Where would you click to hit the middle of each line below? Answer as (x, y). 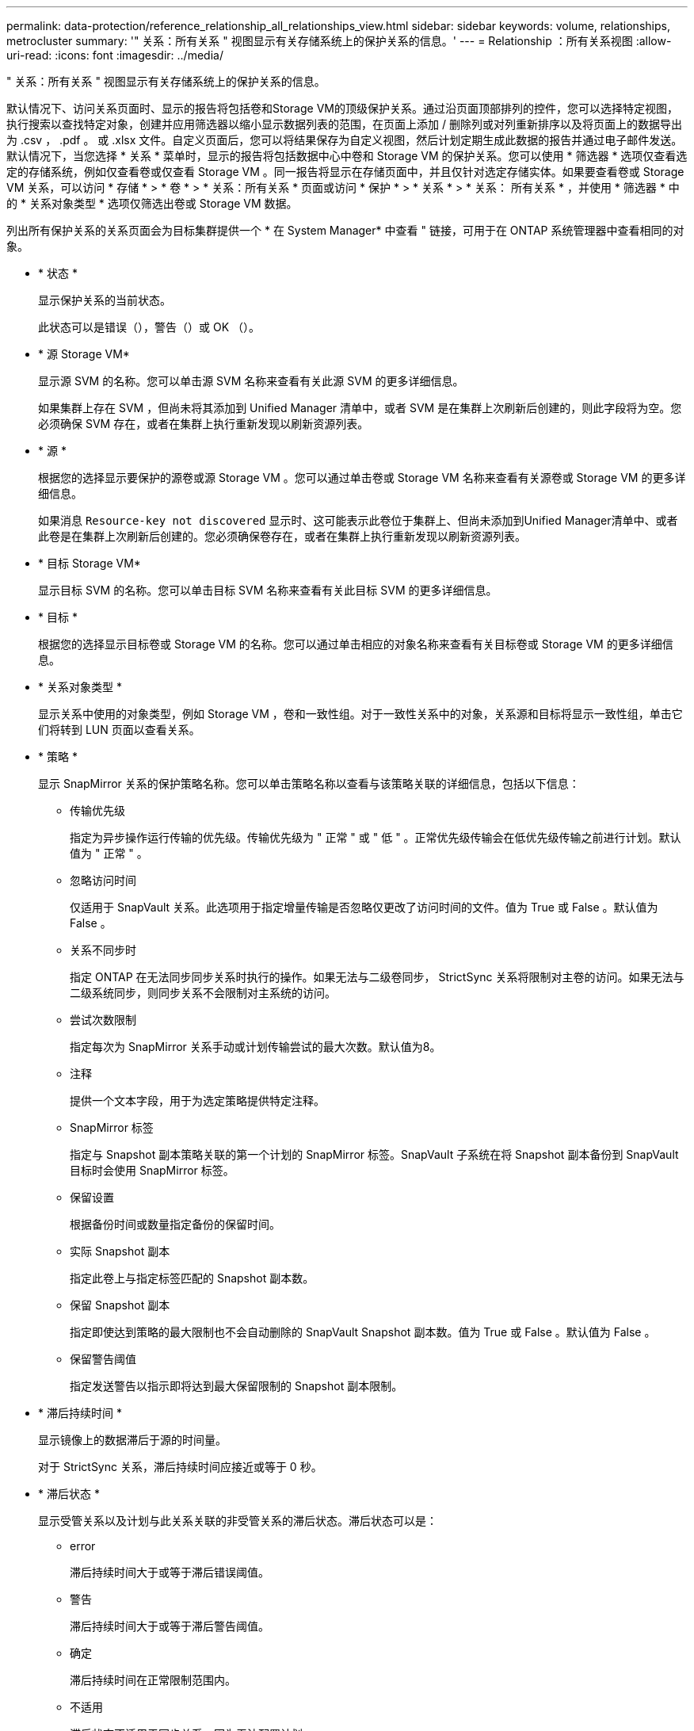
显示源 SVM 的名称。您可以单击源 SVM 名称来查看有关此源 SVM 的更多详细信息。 (251, 381)
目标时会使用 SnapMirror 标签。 (152, 1170)
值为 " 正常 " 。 (109, 853)
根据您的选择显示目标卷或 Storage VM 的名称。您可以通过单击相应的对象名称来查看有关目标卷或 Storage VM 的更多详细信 (356, 644)
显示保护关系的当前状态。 (105, 300)
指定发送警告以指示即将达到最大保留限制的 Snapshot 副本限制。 (236, 1386)
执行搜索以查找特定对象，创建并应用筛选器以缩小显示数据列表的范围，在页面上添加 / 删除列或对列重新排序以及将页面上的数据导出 (344, 124)
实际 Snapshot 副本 (120, 1251)
